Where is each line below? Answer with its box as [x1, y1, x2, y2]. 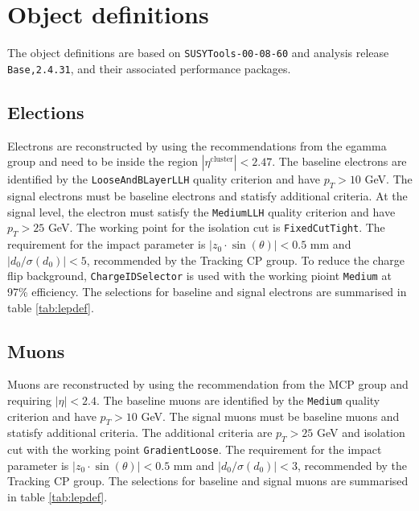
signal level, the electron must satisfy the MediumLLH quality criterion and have [7, 203, 396, 220]
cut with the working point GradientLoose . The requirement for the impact [7, 441, 382, 458]
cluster [210, 155, 233, 164]
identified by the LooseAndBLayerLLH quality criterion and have [7, 171, 320, 188]
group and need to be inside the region [7, 153, 199, 170]
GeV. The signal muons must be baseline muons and [141, 407, 400, 424]
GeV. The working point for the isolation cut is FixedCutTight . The [47, 219, 385, 236]
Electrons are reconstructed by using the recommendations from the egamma [7, 137, 387, 154]
